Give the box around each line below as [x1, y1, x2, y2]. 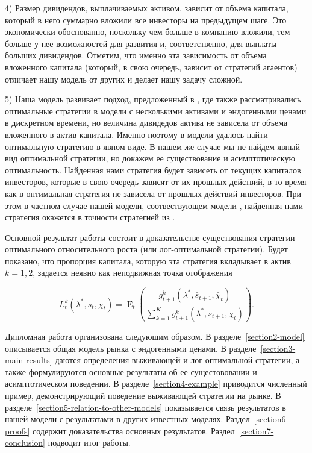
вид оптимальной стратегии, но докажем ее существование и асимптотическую [5, 152, 295, 164]
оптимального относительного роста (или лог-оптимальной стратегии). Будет [5, 243, 288, 255]
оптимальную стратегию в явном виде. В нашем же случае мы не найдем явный [5, 140, 301, 152]
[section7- [239, 424, 274, 437]
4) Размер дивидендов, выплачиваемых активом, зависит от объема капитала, [5, 2, 289, 14]
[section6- [254, 413, 289, 425]
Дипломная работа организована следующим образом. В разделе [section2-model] [5, 330, 305, 342]
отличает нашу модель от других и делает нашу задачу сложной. [5, 72, 243, 85]
